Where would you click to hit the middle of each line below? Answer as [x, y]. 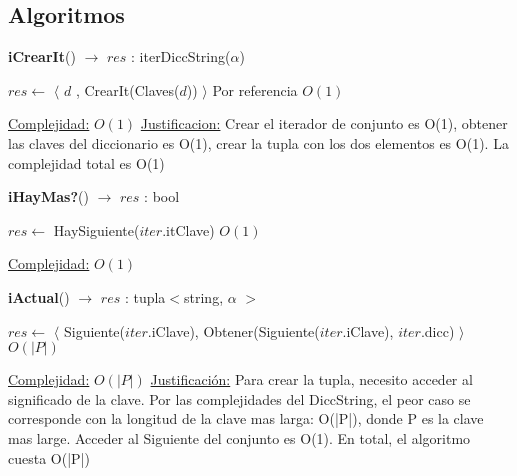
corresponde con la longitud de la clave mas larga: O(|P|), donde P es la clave [246, 418]
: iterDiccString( [181, 56]
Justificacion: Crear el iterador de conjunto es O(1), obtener [324, 123]
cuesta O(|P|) [49, 457]
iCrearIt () [42, 56]
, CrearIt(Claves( [127, 89]
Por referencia [255, 89]
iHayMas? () [48, 196]
